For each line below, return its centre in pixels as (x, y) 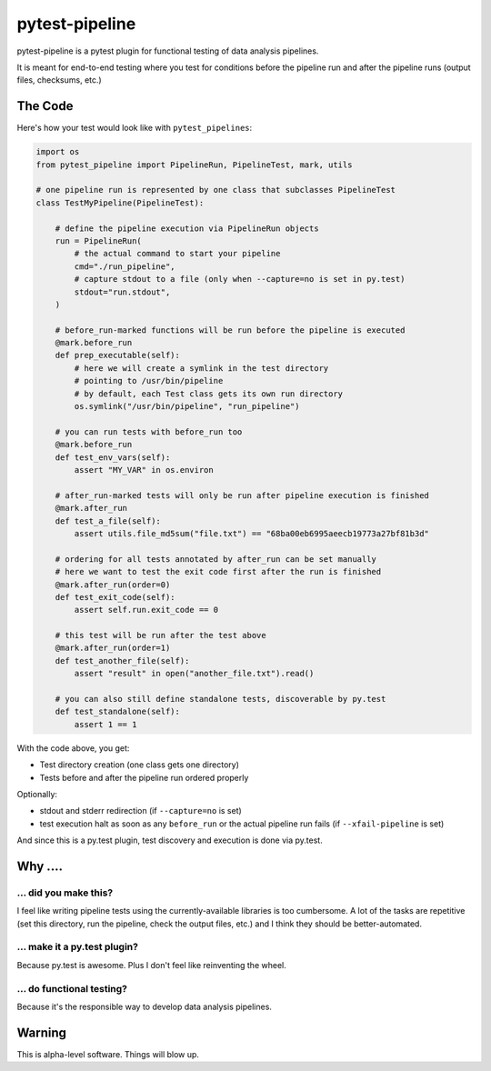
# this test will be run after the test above (161, 636)
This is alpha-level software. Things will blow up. (108, 1054)
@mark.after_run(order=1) (113, 648)
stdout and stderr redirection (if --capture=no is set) (141, 811)
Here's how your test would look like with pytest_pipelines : (135, 128)
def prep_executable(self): (118, 355)
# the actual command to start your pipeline (177, 254)
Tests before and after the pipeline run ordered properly (144, 777)
